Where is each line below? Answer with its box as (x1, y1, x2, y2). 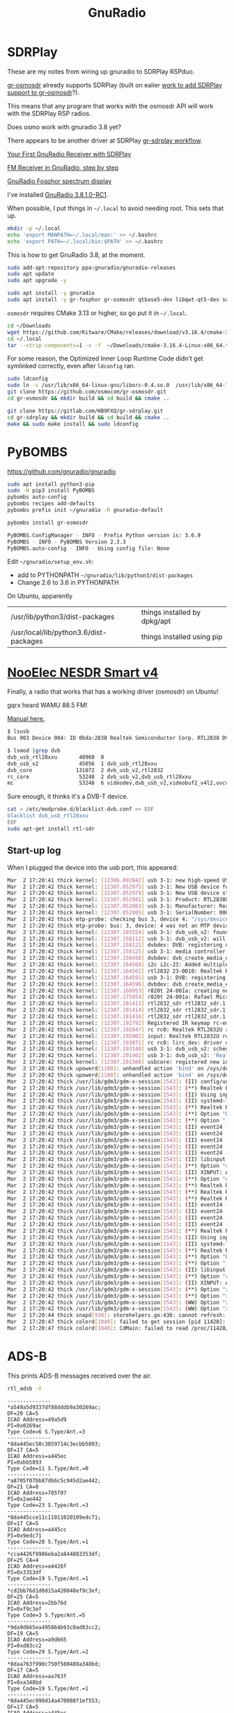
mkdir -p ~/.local (7, 225, 61, 232)
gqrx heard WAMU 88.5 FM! (7, 701, 88, 710)
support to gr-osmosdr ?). (7, 88, 80, 96)
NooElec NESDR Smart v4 (7, 664, 159, 680)
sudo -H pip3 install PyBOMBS (7, 487, 95, 494)
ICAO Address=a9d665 (7, 1636, 68, 1643)
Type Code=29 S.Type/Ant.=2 (7, 1648, 89, 1655)
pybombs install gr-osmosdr (7, 519, 89, 526)
